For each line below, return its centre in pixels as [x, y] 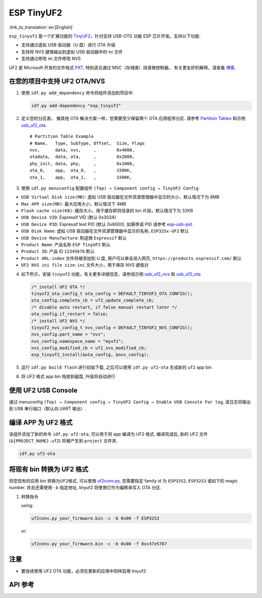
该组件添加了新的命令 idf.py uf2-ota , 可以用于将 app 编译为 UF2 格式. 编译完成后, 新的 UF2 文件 [108, 434]
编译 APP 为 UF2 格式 [41, 422]
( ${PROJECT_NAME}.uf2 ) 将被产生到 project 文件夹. [63, 441]
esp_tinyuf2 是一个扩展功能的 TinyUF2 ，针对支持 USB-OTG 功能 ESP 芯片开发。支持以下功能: [105, 36]
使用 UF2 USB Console [43, 390]
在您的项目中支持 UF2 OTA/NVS [57, 81]
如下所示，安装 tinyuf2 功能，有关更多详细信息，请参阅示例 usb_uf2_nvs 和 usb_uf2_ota [111, 274]
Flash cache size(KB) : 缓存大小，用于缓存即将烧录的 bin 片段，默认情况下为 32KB [107, 211]
